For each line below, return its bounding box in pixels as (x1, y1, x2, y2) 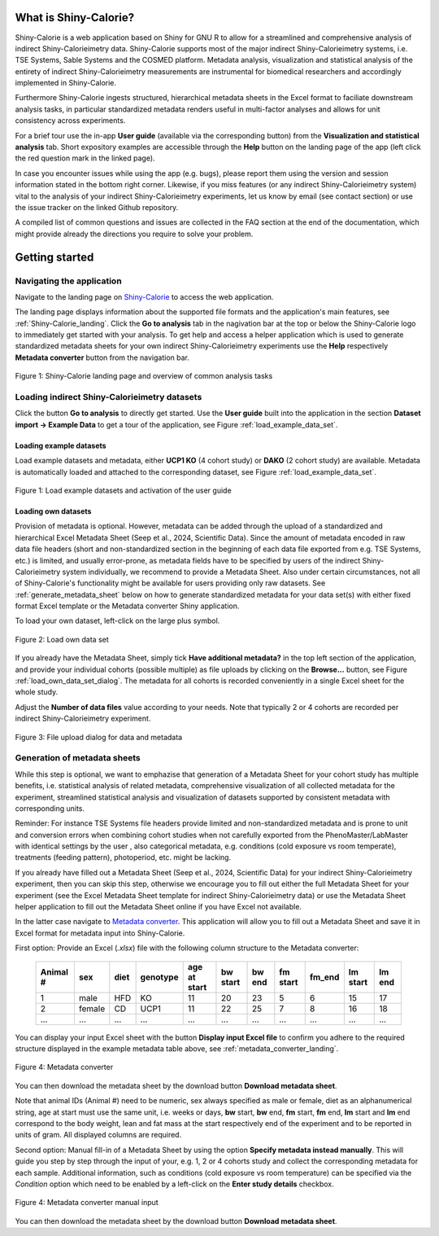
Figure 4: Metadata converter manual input (15, 1198, 159, 1208)
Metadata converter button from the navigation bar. (15, 353, 190, 362)
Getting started (15, 250, 94, 264)
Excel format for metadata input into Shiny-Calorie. (15, 928, 185, 938)
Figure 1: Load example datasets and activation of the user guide (15, 485, 232, 495)
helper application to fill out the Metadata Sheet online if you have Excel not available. (15, 902, 302, 912)
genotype (140, 971, 179, 983)
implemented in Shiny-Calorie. (15, 78, 117, 88)
